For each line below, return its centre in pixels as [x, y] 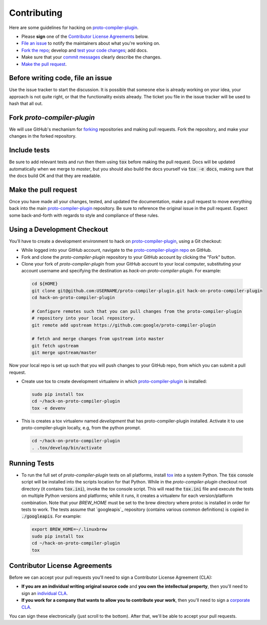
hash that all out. [26, 104]
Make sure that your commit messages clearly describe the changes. [91, 57]
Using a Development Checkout [59, 229]
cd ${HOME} [45, 284]
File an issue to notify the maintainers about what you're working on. [91, 43]
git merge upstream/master [64, 353]
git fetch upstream [55, 346]
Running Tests [31, 463]
